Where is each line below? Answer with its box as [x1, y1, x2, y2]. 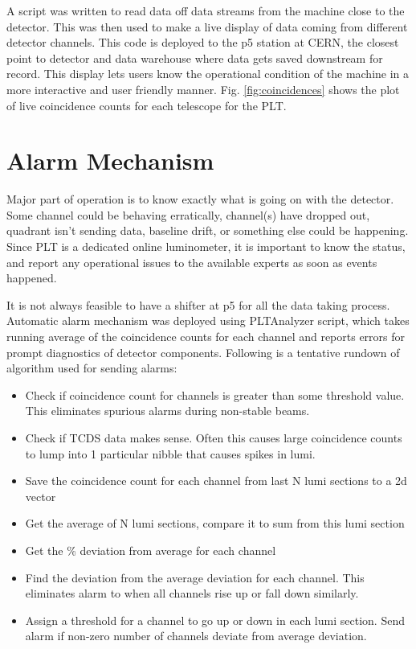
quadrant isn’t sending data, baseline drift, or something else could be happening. [6, 222, 409, 239]
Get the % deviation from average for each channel [25, 541, 276, 558]
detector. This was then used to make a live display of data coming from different [6, 18, 408, 35]
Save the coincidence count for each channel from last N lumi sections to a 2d [25, 472, 407, 489]
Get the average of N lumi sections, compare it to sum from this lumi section [25, 515, 405, 532]
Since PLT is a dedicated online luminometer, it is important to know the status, [6, 238, 406, 255]
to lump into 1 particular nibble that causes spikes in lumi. [25, 445, 316, 462]
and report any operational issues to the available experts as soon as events [6, 253, 377, 270]
